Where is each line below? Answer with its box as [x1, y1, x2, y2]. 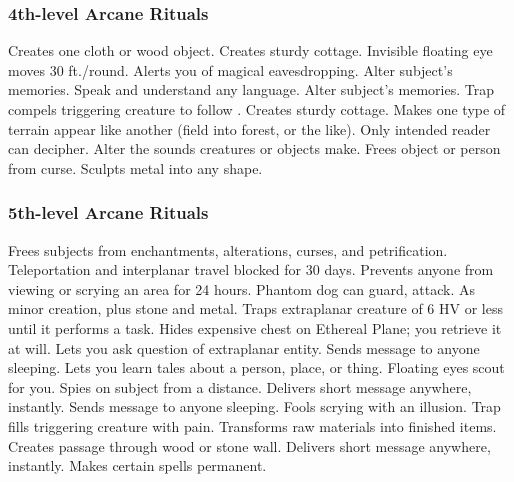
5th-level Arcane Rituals [8, 200, 209, 225]
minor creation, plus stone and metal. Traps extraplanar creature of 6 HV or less [8, 298, 503, 319]
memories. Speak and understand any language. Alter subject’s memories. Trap [8, 79, 494, 100]
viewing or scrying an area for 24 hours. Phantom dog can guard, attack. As [8, 278, 475, 299]
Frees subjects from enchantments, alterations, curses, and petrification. [8, 239, 448, 260]
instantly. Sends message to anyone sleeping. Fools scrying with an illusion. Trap [8, 396, 501, 417]
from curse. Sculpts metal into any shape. [8, 157, 263, 178]
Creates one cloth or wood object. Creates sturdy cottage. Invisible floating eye [8, 40, 493, 61]
